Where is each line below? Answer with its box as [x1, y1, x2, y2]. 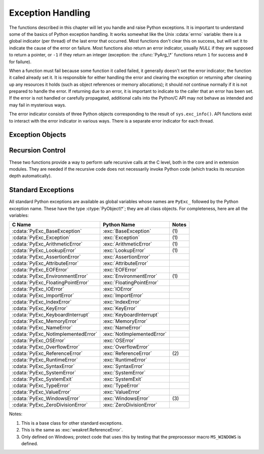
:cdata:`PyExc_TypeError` [12, 382, 70, 389]
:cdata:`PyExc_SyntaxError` [12, 363, 75, 370]
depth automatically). [9, 173, 52, 179]
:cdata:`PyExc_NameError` [12, 324, 73, 331]
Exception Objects [9, 130, 66, 139]
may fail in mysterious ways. [9, 102, 66, 108]
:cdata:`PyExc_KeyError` [12, 305, 68, 312]
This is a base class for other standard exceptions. [21, 420, 123, 426]
